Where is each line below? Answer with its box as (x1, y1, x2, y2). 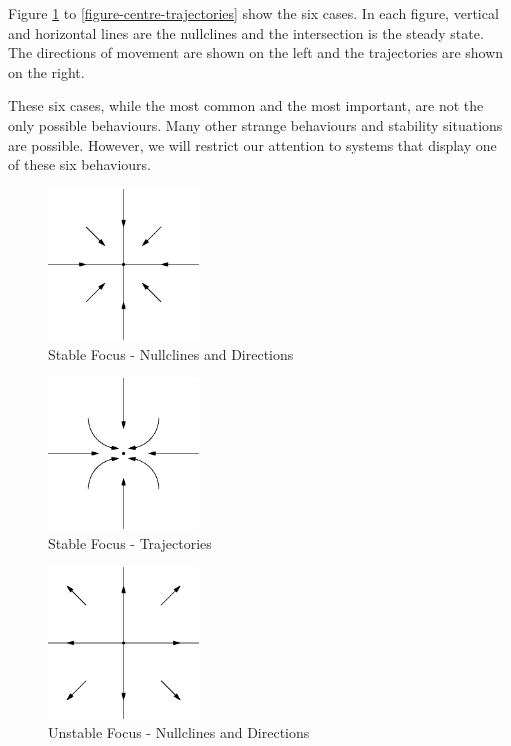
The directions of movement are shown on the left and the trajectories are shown (8, 42, 504, 63)
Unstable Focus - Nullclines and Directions (48, 722, 310, 743)
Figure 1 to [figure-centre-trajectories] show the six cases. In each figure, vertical (8, 3, 499, 23)
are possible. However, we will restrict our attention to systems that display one (8, 134, 497, 155)
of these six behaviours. (8, 154, 151, 175)
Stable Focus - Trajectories (48, 532, 212, 553)
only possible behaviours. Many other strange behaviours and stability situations (8, 114, 503, 135)
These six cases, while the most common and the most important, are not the (8, 95, 484, 116)
